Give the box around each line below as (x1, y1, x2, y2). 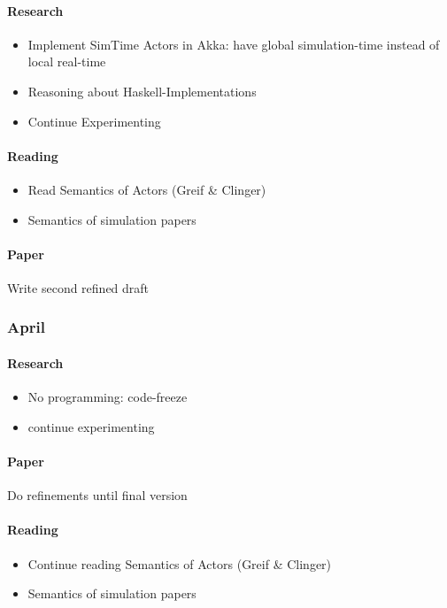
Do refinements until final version (7, 486, 188, 504)
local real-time (27, 52, 106, 71)
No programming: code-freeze (27, 388, 188, 406)
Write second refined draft (7, 278, 150, 296)
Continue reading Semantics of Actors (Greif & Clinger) (27, 554, 332, 573)
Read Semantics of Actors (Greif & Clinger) (27, 180, 266, 198)
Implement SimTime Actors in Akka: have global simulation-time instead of (27, 35, 440, 53)
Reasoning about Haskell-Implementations (27, 81, 257, 100)
